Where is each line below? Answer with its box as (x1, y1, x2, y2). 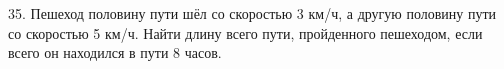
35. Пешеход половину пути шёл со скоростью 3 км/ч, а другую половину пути (8, 3, 497, 23)
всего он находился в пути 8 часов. (8, 42, 222, 63)
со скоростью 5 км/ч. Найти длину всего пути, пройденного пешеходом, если (8, 22, 483, 43)
